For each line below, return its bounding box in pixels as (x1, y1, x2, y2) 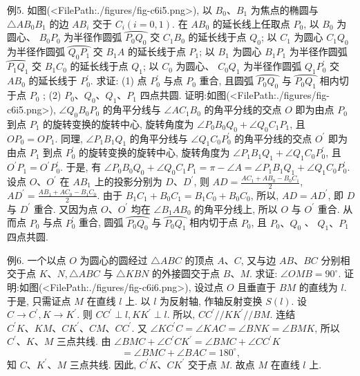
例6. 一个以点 (7, 252, 66, 267)
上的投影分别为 (94, 174, 162, 189)
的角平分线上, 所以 (194, 201, 278, 216)
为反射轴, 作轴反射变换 (160, 293, 263, 308)
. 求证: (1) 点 (90, 73, 147, 88)
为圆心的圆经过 (79, 252, 148, 267)
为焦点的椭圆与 (250, 3, 319, 17)
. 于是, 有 (60, 160, 102, 174)
